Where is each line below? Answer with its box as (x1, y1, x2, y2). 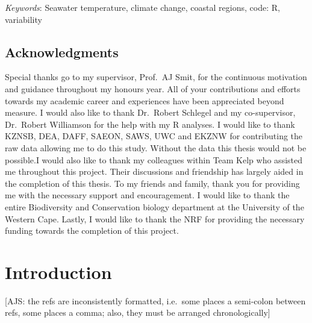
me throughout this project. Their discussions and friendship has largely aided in (5, 165, 304, 178)
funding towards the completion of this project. (5, 224, 179, 237)
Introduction (5, 259, 112, 284)
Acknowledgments (5, 42, 119, 61)
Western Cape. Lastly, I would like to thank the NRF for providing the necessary (5, 212, 305, 225)
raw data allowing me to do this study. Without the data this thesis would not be (5, 141, 307, 154)
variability (5, 13, 42, 25)
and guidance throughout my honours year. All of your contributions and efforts (5, 82, 301, 95)
